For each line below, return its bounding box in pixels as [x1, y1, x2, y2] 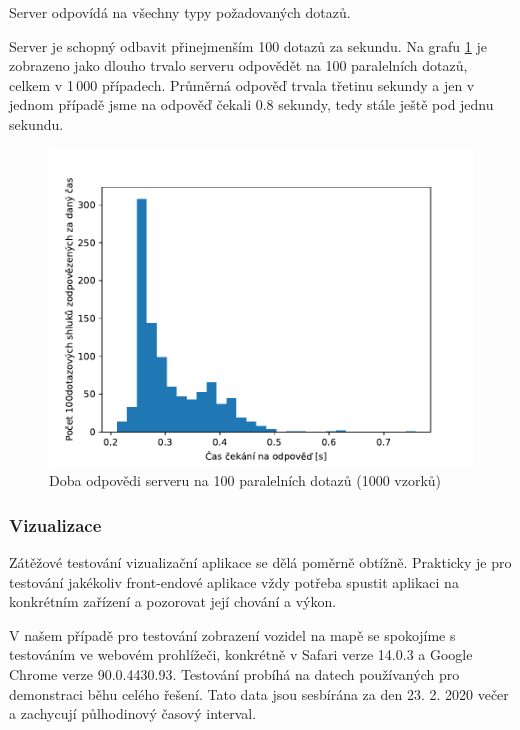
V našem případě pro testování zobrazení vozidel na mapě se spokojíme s [9, 624, 456, 645]
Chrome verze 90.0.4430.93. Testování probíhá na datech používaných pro [9, 663, 460, 684]
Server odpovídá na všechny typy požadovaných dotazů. [9, 2, 351, 22]
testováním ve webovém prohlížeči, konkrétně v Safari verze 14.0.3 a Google [9, 644, 473, 665]
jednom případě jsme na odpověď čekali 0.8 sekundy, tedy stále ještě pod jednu [9, 94, 494, 115]
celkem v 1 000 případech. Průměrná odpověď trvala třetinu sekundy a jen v [9, 74, 475, 95]
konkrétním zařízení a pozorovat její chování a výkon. [9, 591, 337, 612]
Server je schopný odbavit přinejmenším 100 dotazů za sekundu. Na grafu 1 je [9, 35, 487, 56]
